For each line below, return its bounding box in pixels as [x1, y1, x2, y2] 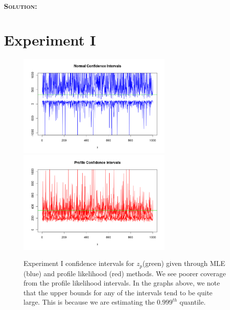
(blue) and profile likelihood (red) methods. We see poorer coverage [23, 268, 226, 278]
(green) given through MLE [142, 258, 226, 268]
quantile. [180, 297, 206, 307]
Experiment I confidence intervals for [23, 258, 135, 268]
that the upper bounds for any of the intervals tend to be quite [23, 287, 213, 297]
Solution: [4, 1, 37, 11]
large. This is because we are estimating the [23, 297, 155, 307]
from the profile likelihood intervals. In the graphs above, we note [23, 278, 220, 288]
